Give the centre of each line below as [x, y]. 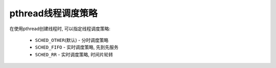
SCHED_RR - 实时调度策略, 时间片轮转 [74, 54]
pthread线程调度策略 [53, 13]
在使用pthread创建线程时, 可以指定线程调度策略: [60, 29]
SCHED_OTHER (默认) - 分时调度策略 [72, 40]
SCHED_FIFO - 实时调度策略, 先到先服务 [77, 47]
